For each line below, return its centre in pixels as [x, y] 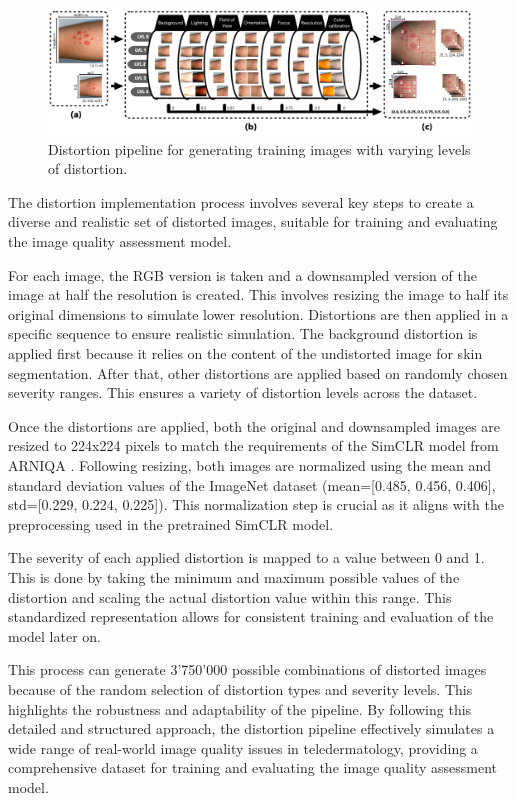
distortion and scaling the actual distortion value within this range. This [230, 596]
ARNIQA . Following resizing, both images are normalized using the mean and [249, 465]
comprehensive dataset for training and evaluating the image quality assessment [253, 767]
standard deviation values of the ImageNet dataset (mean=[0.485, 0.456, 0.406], [252, 484]
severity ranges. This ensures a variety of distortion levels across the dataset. [243, 392]
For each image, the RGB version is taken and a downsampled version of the [242, 274]
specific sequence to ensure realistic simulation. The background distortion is [243, 333]
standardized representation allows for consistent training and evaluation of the [251, 616]
